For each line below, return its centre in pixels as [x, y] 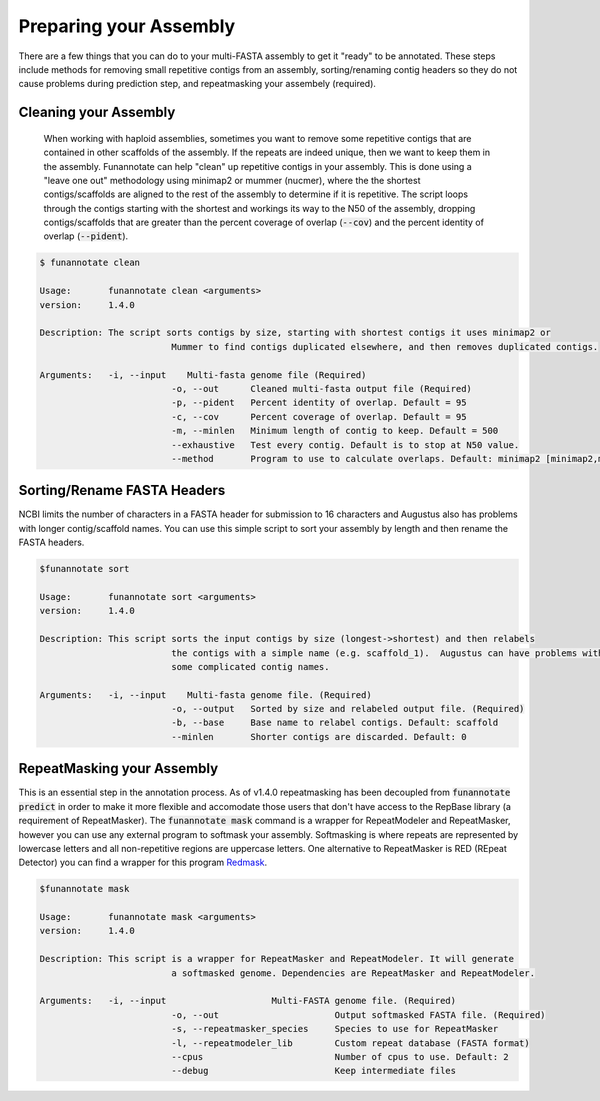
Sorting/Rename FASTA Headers [122, 490]
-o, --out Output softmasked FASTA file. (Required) [358, 1014]
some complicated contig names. [250, 666]
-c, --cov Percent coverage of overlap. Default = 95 [319, 416]
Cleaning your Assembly [97, 112]
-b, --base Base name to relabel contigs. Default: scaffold [335, 723]
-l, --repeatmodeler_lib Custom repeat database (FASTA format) [350, 1043]
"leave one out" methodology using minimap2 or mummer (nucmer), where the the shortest [232, 180]
